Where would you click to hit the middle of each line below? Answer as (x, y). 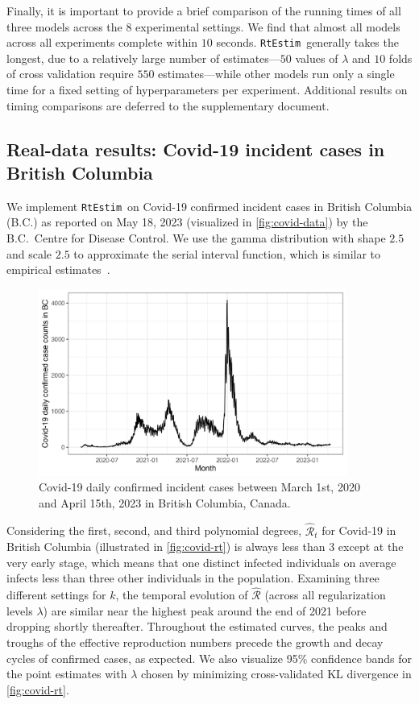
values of (317, 58)
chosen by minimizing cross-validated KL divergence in (276, 674)
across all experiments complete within (102, 42)
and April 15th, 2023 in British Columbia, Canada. (165, 502)
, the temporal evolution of (182, 595)
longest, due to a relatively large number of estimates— (143, 58)
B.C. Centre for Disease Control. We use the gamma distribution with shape (196, 238)
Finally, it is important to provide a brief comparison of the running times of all (204, 10)
